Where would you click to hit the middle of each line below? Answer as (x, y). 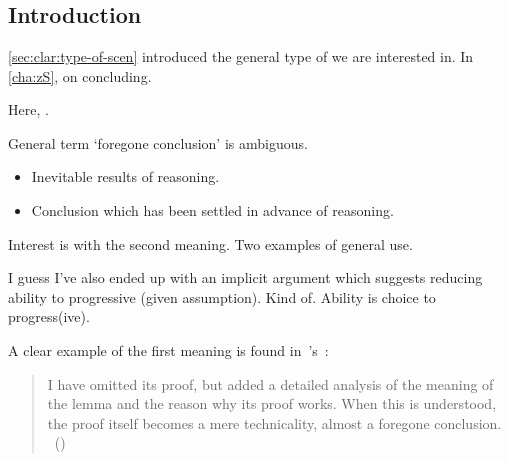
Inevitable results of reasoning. (125, 176)
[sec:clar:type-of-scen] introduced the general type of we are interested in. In (241, 56)
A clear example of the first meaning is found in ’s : (168, 349)
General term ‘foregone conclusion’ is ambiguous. (158, 142)
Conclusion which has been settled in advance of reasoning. (212, 209)
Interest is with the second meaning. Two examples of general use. (210, 243)
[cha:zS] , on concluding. (80, 75)
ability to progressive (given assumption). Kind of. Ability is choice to (222, 296)
